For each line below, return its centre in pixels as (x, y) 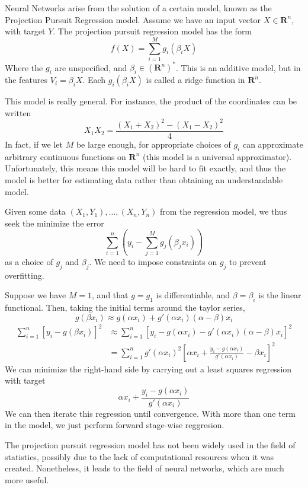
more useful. (27, 479)
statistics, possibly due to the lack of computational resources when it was (139, 456)
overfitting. (25, 275)
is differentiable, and (193, 295)
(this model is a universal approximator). (217, 156)
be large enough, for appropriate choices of (153, 144)
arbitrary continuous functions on (65, 156)
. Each (94, 80)
